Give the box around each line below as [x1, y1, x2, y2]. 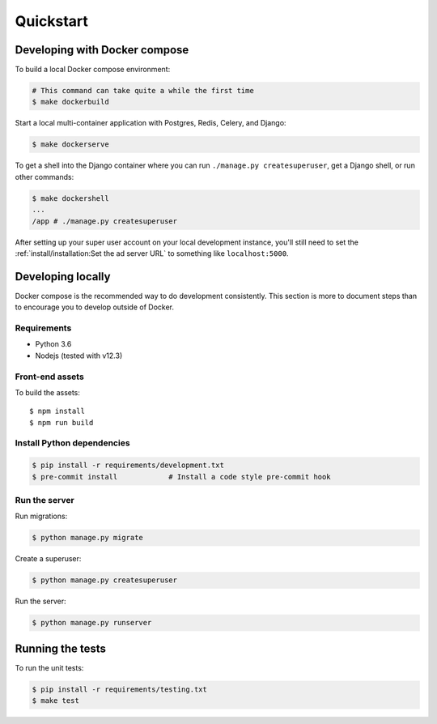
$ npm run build [29, 418, 94, 427]
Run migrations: [15, 511, 68, 522]
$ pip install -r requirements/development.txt [32, 461, 224, 470]
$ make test [32, 696, 80, 705]
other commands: [15, 172, 74, 181]
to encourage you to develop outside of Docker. [15, 302, 174, 312]
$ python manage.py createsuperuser [32, 576, 178, 585]
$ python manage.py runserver [32, 618, 152, 628]
